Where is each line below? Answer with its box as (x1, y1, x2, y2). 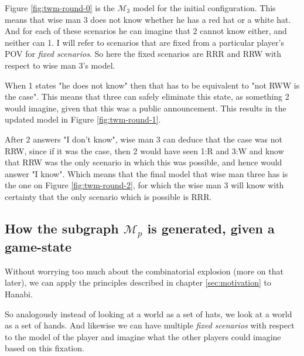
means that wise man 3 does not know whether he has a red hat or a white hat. (5, 13, 291, 25)
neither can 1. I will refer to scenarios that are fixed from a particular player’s (5, 36, 284, 48)
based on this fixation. (5, 342, 84, 354)
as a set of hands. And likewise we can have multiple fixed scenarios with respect (5, 319, 295, 331)
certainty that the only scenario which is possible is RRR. (5, 190, 212, 202)
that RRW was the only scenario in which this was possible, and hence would (5, 156, 282, 168)
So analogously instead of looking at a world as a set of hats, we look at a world (5, 307, 292, 320)
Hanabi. (5, 288, 33, 300)
